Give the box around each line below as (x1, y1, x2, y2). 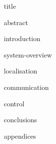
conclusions (4, 115, 37, 125)
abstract (4, 17, 28, 27)
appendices (4, 130, 36, 141)
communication (4, 82, 49, 92)
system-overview (4, 49, 52, 59)
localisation (4, 66, 37, 76)
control (4, 98, 25, 108)
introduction (4, 33, 41, 43)
